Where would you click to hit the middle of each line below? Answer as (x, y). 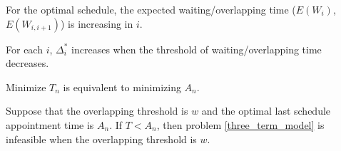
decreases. (27, 63)
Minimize (26, 87)
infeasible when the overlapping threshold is (101, 139)
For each (24, 49)
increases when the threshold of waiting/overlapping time (197, 49)
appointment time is (50, 124)
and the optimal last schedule (266, 111)
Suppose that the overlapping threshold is (97, 111)
